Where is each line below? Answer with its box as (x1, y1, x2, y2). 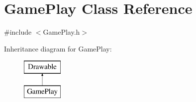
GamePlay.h (43, 27, 80, 37)
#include (4, 27, 32, 37)
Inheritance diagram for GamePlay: (4, 43, 112, 53)
